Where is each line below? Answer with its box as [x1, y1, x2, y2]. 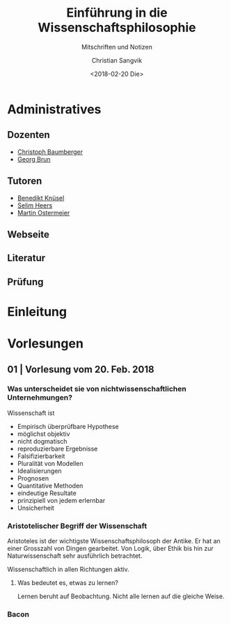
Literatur [7, 252, 46, 264]
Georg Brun [17, 155, 51, 163]
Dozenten [7, 129, 50, 141]
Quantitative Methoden [17, 481, 83, 490]
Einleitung [7, 304, 67, 320]
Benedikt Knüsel [17, 194, 65, 202]
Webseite [7, 228, 50, 240]
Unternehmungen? [7, 393, 73, 403]
